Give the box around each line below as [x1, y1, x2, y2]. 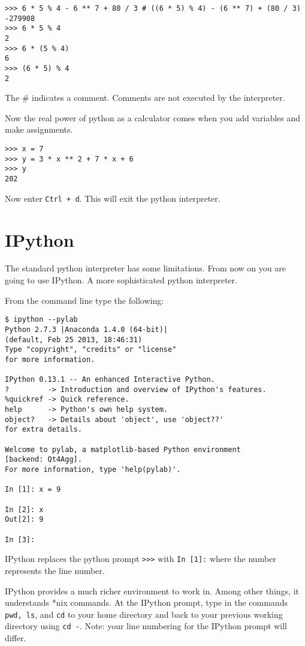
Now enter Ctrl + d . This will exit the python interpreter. [5, 192, 221, 204]
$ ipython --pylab [5, 315, 78, 324]
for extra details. [5, 425, 82, 434]
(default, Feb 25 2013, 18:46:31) [5, 335, 143, 344]
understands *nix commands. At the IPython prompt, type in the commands [5, 596, 288, 609]
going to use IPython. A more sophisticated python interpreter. [5, 274, 237, 286]
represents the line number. [5, 564, 105, 576]
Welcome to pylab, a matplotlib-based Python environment [5, 445, 241, 454]
